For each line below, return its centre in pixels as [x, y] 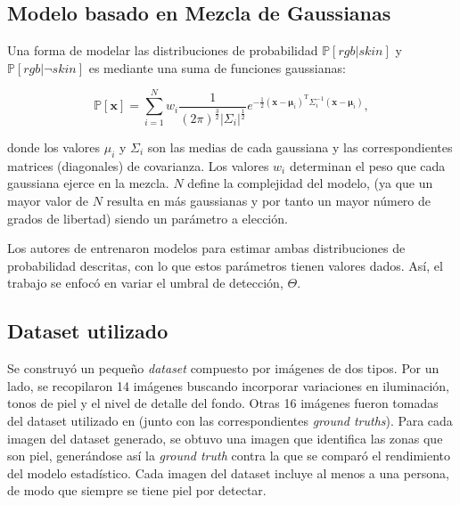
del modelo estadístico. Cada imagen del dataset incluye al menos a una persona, [228, 472]
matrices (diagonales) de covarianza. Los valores [138, 165]
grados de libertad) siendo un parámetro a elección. [148, 218]
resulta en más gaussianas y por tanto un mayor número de [269, 200]
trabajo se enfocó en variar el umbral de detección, [145, 283]
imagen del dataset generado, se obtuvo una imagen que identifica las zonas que [225, 438]
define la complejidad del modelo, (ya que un [310, 183]
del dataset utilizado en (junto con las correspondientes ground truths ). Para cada [230, 420]
